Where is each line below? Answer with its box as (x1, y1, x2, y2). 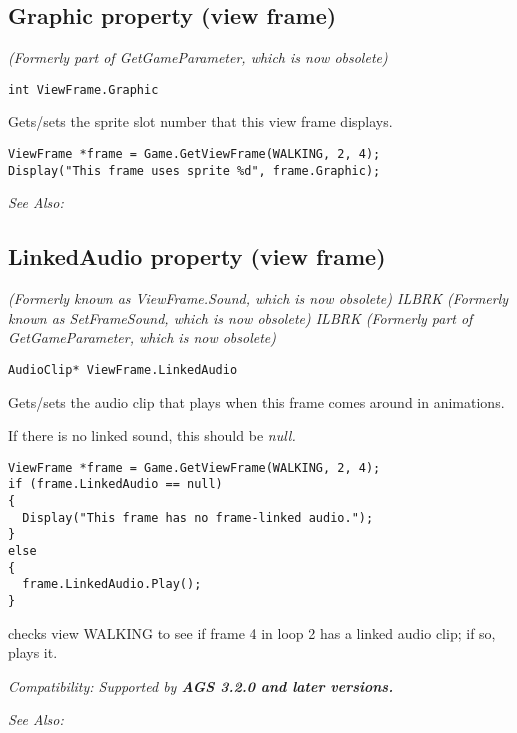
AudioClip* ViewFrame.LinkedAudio (8, 362, 238, 377)
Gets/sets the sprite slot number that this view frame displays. (8, 111, 393, 132)
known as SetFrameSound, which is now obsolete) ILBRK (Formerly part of (8, 307, 473, 328)
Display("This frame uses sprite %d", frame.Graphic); (8, 163, 381, 178)
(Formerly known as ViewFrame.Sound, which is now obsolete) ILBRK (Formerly (8, 288, 509, 309)
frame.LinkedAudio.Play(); (22, 577, 202, 592)
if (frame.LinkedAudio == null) (8, 477, 223, 492)
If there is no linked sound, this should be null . (8, 425, 296, 446)
